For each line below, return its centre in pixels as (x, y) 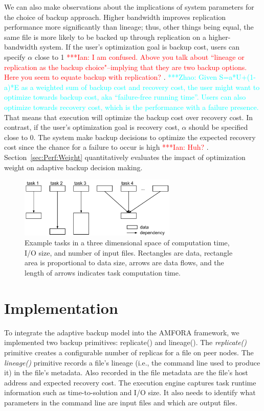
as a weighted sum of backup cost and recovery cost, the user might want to (140, 87)
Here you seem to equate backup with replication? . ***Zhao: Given (111, 77)
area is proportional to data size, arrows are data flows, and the (124, 262)
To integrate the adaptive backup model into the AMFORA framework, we (122, 332)
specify (15, 56)
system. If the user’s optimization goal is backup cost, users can (140, 47)
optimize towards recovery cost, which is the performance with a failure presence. (131, 107)
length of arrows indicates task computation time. (103, 273)
